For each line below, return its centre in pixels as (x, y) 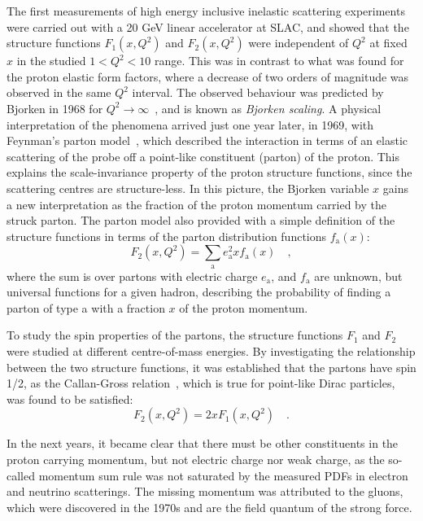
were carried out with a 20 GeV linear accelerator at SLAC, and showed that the (208, 26)
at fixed (388, 43)
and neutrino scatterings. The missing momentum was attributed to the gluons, (205, 491)
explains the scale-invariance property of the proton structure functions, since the (209, 172)
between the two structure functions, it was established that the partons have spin (211, 367)
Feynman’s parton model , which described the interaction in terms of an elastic (207, 140)
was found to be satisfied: (70, 398)
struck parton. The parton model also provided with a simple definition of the (201, 220)
